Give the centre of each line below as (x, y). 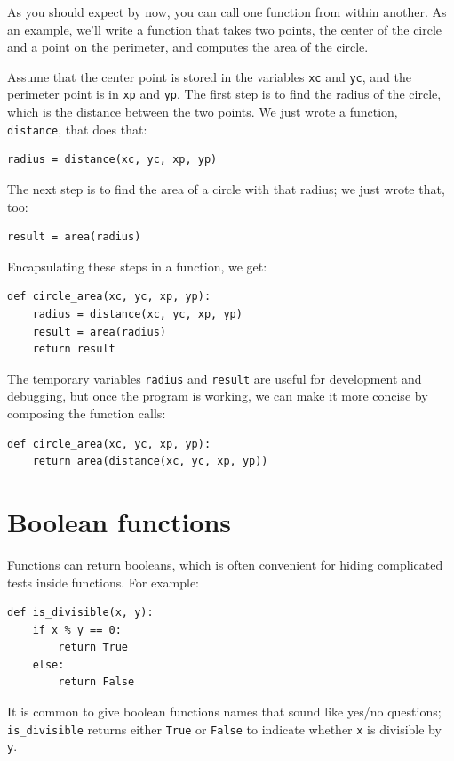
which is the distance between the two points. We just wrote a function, (203, 112)
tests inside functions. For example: (103, 582)
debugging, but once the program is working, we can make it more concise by (218, 396)
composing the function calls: (87, 413)
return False (96, 682)
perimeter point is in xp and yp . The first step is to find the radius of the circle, (224, 94)
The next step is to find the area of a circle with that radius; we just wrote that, (226, 189)
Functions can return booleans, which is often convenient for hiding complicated (225, 564)
